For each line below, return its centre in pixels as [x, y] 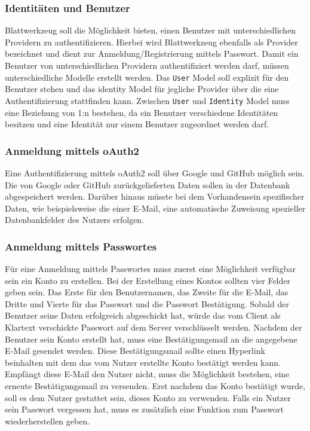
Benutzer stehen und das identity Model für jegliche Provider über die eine [142, 89]
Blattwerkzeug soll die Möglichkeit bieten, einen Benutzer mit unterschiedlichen [151, 30]
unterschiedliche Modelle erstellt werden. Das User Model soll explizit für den [147, 77]
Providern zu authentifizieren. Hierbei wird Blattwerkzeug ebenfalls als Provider [151, 42]
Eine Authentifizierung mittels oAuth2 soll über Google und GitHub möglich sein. [155, 172]
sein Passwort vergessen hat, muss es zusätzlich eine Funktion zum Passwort [144, 409]
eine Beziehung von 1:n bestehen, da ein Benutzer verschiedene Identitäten [142, 112]
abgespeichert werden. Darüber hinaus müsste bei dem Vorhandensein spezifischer [155, 196]
